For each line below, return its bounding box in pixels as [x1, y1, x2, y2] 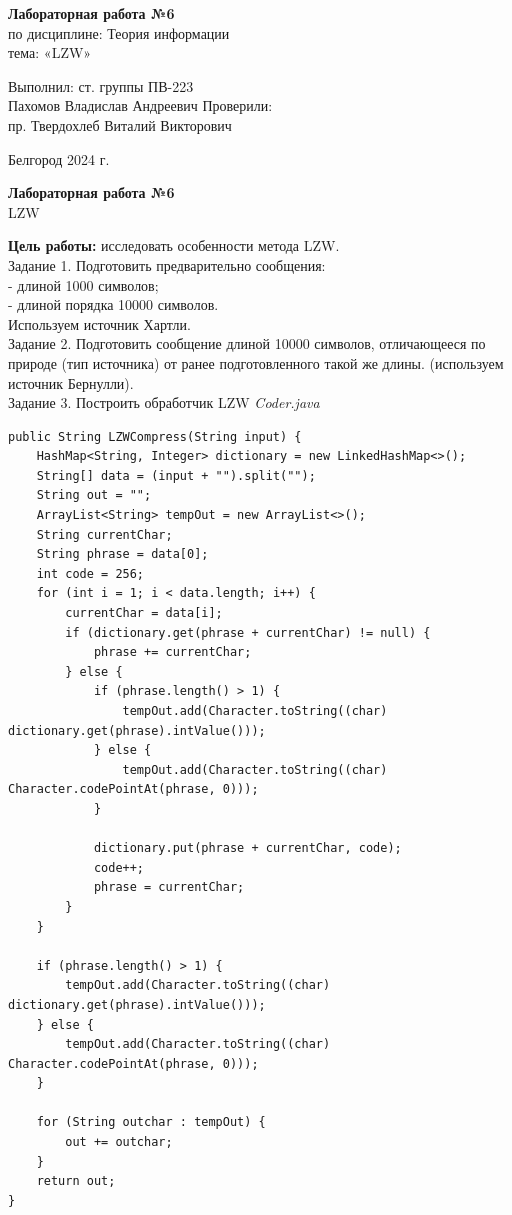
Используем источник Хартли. [8, 313, 191, 334]
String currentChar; [36, 527, 173, 542]
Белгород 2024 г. [8, 148, 110, 169]
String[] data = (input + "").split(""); [36, 468, 316, 483]
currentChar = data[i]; [65, 606, 223, 621]
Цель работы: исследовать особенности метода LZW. [8, 235, 340, 256]
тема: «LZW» [8, 42, 92, 63]
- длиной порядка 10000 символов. [8, 294, 219, 315]
